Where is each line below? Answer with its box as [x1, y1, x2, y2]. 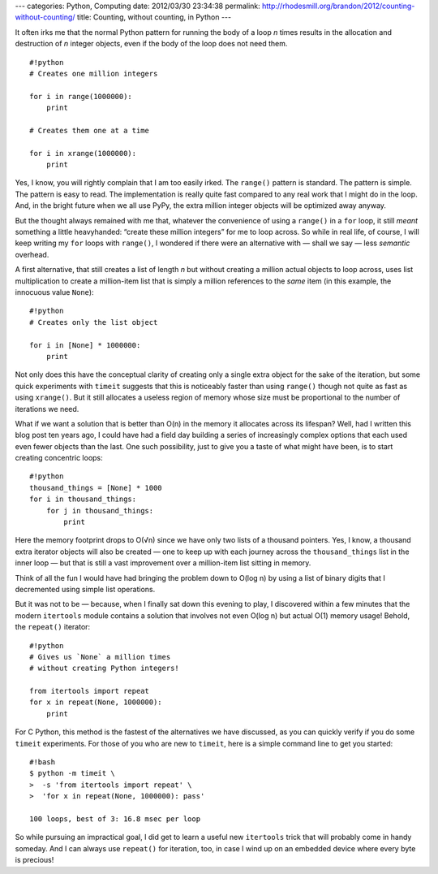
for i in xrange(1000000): [29, 149, 137, 158]
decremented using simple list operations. [15, 584, 156, 594]
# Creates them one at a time [29, 126, 150, 135]
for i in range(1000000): [29, 92, 133, 101]
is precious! [15, 855, 54, 865]
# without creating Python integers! [29, 664, 180, 673]
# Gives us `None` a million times [29, 652, 171, 661]
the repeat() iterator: [15, 622, 91, 632]
